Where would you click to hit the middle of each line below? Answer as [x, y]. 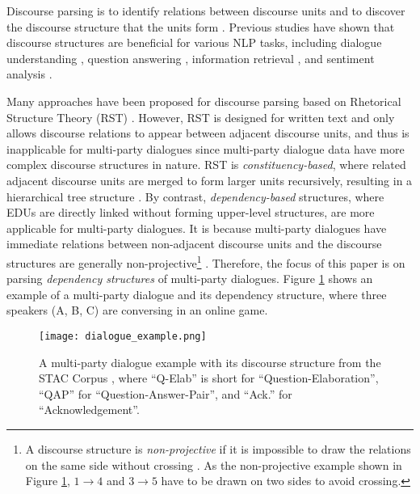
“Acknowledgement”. [89, 410]
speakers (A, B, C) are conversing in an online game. [137, 310]
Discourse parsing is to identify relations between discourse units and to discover [206, 11]
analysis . [29, 74]
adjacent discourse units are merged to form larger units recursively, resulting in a [210, 180]
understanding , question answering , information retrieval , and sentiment [191, 58]
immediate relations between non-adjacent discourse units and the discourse [194, 244]
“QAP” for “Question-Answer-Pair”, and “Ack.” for [166, 393]
